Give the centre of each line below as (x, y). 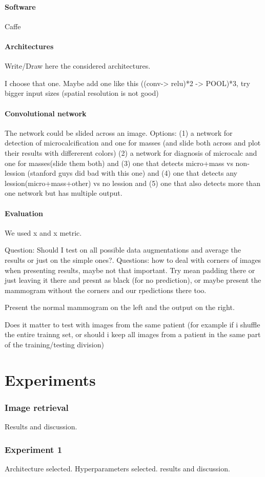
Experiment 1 (34, 449)
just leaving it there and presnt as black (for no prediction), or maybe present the (133, 280)
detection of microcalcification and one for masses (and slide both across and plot (133, 143)
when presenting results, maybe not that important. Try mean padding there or (130, 270)
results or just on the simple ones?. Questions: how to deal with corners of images (133, 260)
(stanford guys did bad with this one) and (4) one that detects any (132, 173)
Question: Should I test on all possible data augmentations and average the (123, 250)
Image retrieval (37, 407)
